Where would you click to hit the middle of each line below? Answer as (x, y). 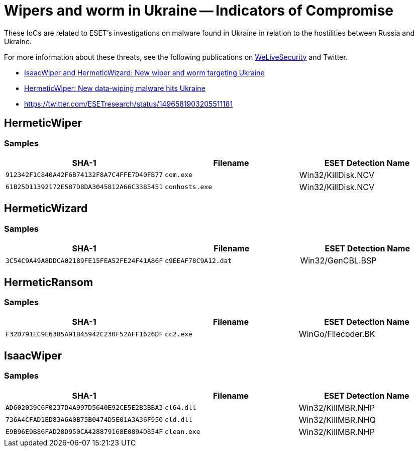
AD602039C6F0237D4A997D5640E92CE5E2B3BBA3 (84, 408)
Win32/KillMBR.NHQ (337, 420)
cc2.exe (179, 334)
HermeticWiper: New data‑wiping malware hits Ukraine (115, 88)
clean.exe (183, 432)
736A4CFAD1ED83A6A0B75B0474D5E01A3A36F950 (84, 420)
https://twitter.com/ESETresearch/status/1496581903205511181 (129, 104)
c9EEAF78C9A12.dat (198, 260)
